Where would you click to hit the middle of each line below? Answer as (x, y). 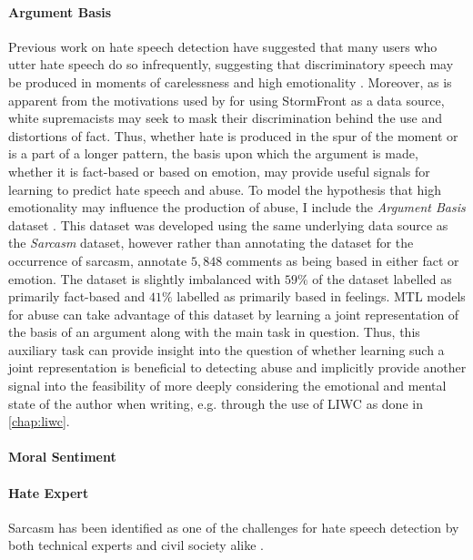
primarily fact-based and (77, 296)
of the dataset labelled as (382, 278)
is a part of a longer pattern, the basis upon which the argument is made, (213, 153)
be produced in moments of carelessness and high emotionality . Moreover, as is (230, 81)
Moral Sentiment (62, 457)
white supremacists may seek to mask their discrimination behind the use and (226, 118)
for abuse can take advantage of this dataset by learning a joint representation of (234, 314)
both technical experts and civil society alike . (136, 545)
